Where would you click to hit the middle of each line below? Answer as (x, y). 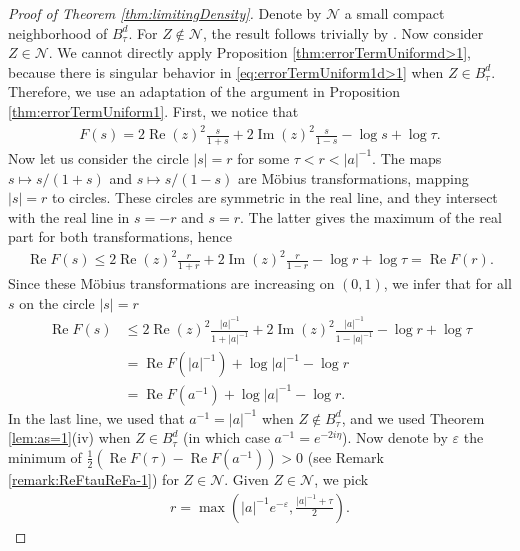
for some (263, 157)
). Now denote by (395, 437)
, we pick (341, 478)
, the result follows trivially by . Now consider (343, 32)
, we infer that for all (447, 283)
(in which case (226, 437)
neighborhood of (58, 32)
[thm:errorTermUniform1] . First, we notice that (153, 110)
